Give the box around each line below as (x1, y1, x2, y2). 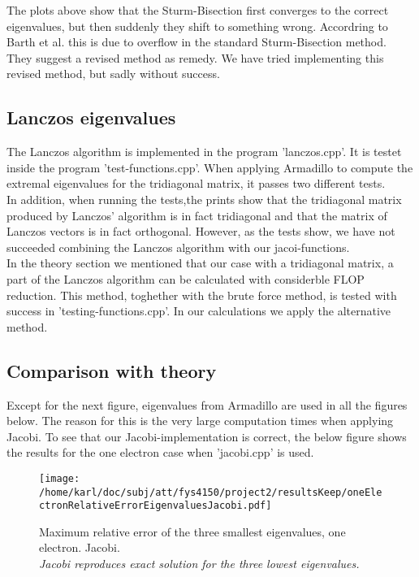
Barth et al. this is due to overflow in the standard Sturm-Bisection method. (6, 33, 387, 50)
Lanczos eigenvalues (6, 105, 176, 130)
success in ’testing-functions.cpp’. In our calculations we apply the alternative (6, 302, 391, 319)
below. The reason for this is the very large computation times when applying (6, 412, 394, 429)
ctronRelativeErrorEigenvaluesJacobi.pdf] (39, 500, 272, 512)
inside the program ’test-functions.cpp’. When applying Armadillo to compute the (6, 158, 413, 176)
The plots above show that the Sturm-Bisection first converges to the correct (6, 2, 389, 18)
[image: (39, 472, 80, 484)
